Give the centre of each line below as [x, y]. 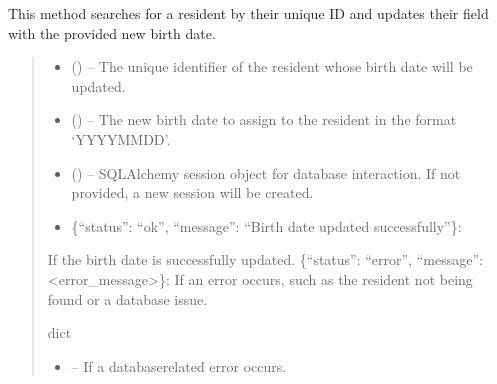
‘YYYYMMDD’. [121, 138]
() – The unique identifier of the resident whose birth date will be [272, 66]
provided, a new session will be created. [192, 192]
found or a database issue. [127, 298]
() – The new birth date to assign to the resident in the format [264, 119]
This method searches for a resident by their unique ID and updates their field [248, 13]
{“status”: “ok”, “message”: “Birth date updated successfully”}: [266, 225]
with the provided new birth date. [112, 32]
